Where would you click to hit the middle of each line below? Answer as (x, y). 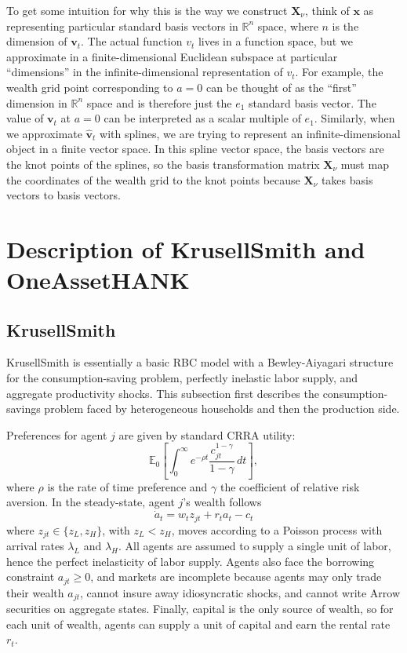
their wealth (35, 592)
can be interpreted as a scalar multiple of (202, 118)
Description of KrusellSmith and (186, 248)
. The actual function (131, 41)
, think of (327, 10)
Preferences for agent (57, 434)
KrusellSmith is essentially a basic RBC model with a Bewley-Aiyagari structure (200, 362)
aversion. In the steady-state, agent (91, 502)
